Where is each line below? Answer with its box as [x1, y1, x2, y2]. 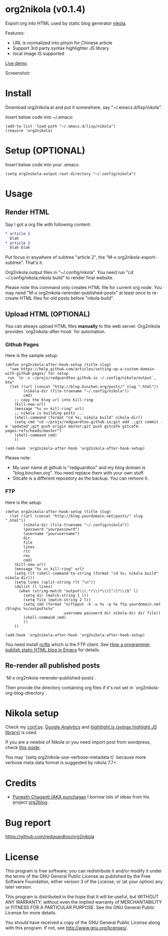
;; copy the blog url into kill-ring [14, 397, 94, 403]
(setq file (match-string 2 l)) [23, 597, 92, 603]
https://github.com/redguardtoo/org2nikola [5, 834, 95, 840]
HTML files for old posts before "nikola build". [19, 295, 114, 301]
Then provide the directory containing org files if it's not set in [5, 684, 133, 691]
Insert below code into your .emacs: [5, 161, 79, 167]
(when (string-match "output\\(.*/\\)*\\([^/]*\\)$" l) [18, 588, 138, 593]
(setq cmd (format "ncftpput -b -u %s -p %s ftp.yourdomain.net [23, 601, 161, 607]
